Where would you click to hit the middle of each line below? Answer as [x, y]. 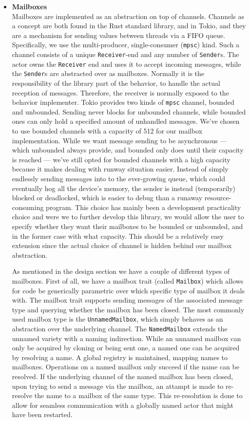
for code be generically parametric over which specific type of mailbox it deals [128, 290]
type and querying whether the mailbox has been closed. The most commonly [128, 309]
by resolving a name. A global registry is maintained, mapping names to [120, 357]
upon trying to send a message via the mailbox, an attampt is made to [118, 386]
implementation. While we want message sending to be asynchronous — [119, 140]
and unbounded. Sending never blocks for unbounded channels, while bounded [129, 111]
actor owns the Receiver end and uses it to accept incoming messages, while [126, 64]
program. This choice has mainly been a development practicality [144, 207]
